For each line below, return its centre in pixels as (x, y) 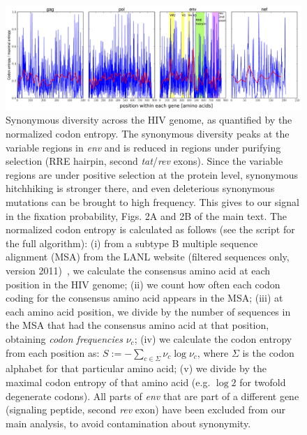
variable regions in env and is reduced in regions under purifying (143, 147)
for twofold (263, 382)
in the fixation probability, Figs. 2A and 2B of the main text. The (147, 215)
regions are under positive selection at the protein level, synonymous (152, 174)
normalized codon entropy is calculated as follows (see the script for (150, 229)
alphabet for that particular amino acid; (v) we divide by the (136, 368)
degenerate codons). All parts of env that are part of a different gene (152, 396)
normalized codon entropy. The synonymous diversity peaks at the (148, 134)
